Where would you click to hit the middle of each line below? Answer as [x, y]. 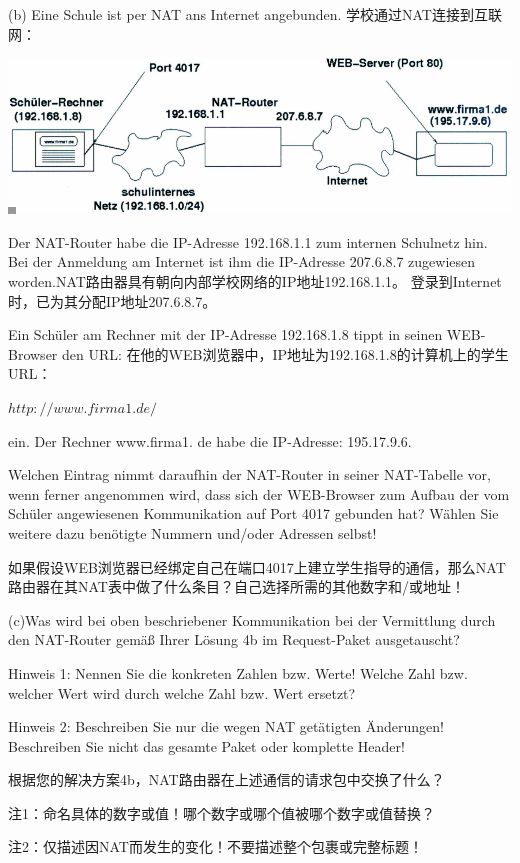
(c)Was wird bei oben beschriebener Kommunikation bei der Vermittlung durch [252, 619]
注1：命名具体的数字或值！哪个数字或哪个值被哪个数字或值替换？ [221, 812]
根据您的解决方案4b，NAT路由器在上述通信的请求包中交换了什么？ [226, 779]
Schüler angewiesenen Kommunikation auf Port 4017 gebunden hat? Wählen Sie [253, 513]
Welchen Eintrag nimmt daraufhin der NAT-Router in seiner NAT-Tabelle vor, [249, 474]
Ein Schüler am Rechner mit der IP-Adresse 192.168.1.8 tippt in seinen [225, 334]
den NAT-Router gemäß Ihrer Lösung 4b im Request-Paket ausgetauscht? [234, 639]
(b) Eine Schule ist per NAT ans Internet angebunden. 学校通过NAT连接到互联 [255, 14]
